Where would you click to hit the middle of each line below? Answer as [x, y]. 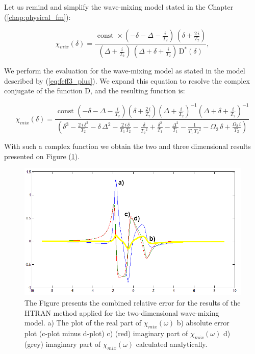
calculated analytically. [172, 344]
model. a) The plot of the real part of [83, 323]
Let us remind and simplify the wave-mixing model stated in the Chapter [119, 7]
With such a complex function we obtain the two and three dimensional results [127, 146]
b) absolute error [203, 323]
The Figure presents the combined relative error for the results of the [133, 302]
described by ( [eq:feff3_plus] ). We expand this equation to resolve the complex [127, 80]
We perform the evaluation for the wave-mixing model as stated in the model [125, 71]
